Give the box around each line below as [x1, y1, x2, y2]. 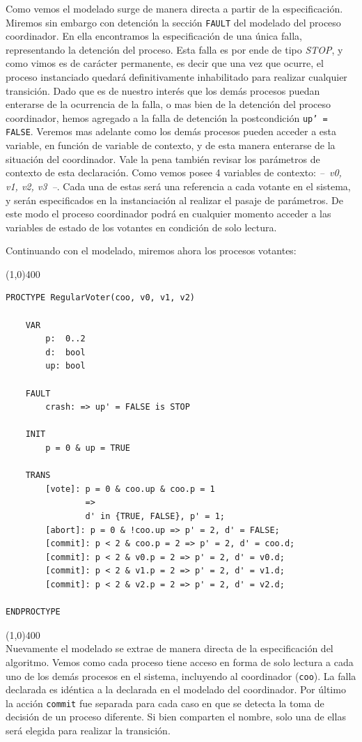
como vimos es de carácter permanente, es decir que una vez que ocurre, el [6, 56, 324, 70]
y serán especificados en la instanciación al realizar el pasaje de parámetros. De [6, 192, 343, 207]
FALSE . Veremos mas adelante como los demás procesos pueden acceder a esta [6, 124, 337, 139]
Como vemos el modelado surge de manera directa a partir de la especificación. [6, 1, 343, 15]
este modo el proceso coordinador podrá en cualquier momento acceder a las [6, 206, 331, 221]
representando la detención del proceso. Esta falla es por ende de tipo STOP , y [6, 42, 343, 56]
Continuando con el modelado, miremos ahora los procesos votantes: [6, 243, 297, 258]
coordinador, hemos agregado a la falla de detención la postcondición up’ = [6, 110, 328, 125]
